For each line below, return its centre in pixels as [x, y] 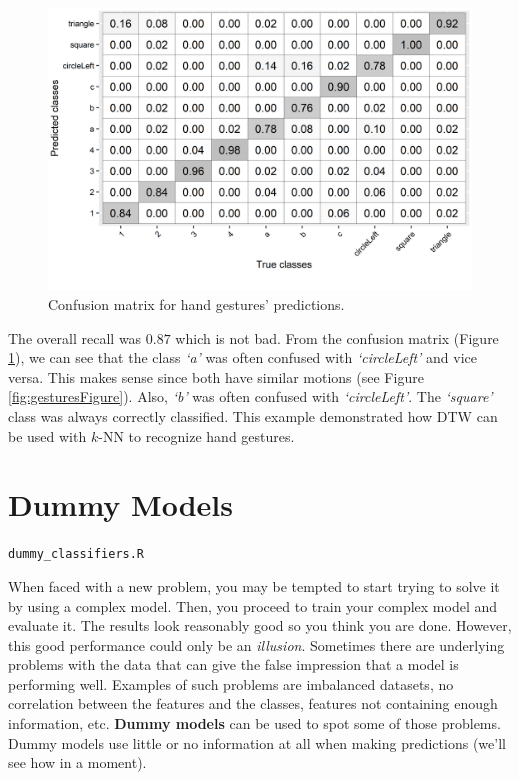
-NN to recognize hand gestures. [196, 435]
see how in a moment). [77, 762]
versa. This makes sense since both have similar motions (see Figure [216, 376]
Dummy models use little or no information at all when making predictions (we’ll [257, 742]
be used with [47, 435]
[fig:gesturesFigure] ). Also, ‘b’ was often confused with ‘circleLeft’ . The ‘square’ [250, 396]
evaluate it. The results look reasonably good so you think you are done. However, [260, 625]
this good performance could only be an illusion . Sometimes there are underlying [256, 644]
